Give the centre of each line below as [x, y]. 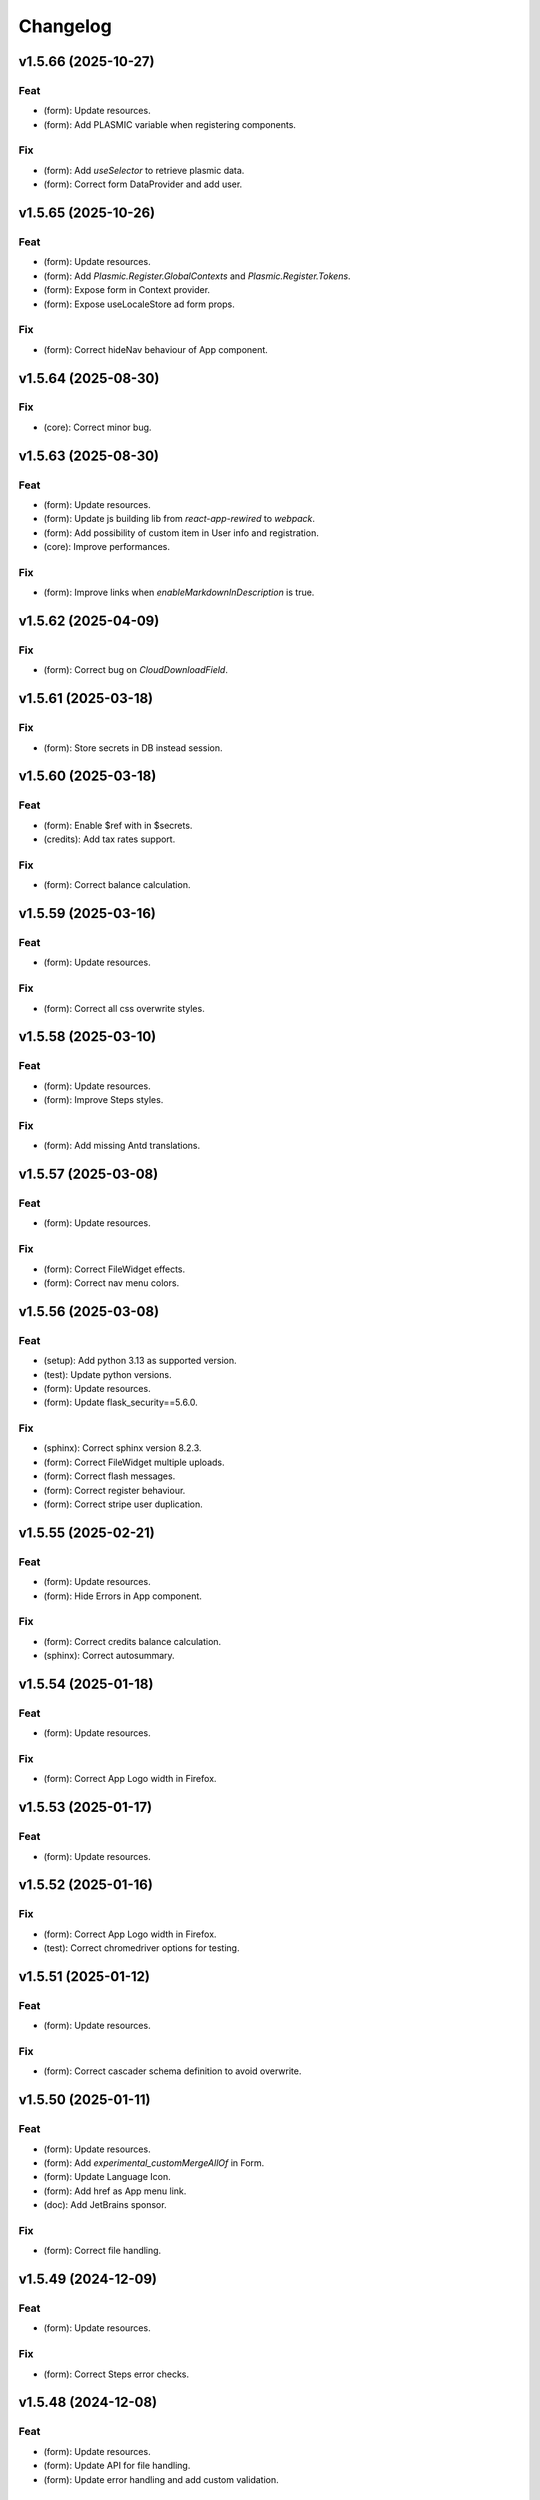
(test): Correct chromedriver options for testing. [141, 1948]
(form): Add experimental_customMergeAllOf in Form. [154, 2162]
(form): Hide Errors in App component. [122, 1596]
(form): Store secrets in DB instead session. [133, 747]
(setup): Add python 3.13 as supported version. [140, 1361]
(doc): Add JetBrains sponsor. [105, 2205]
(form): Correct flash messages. [109, 1476]
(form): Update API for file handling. [117, 2466]
